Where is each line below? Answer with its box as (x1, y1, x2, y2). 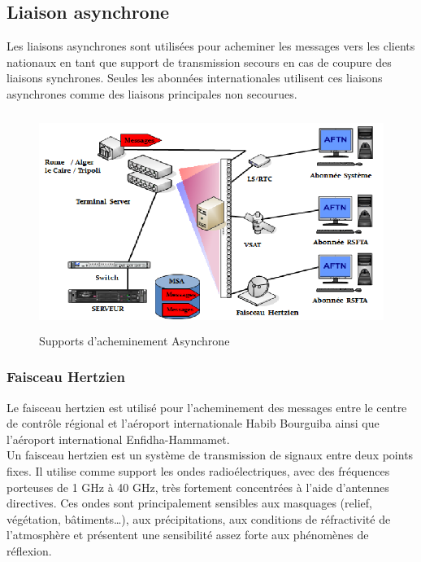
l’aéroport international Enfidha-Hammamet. (7, 430, 230, 447)
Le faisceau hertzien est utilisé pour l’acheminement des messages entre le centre (7, 398, 407, 415)
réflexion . (7, 542, 52, 559)
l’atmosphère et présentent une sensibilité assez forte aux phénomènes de (7, 526, 369, 543)
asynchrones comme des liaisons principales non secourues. (7, 85, 297, 102)
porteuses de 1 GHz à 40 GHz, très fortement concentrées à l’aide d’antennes (7, 478, 389, 495)
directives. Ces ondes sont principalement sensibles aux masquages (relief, (7, 494, 372, 512)
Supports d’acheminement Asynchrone (39, 331, 230, 349)
